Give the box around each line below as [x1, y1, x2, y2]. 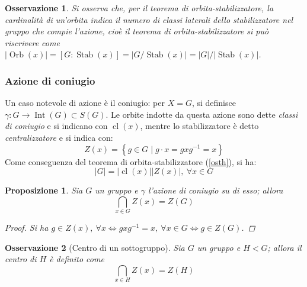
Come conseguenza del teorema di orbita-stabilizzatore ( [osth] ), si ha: [5, 155, 257, 167]
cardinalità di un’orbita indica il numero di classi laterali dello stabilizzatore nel [5, 13, 293, 25]
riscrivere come [5, 36, 60, 49]
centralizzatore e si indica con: [5, 131, 113, 143]
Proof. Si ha [5, 221, 49, 234]
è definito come [49, 253, 104, 265]
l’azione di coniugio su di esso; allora [148, 184, 283, 196]
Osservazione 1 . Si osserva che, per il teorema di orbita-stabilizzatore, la [5, 2, 274, 14]
